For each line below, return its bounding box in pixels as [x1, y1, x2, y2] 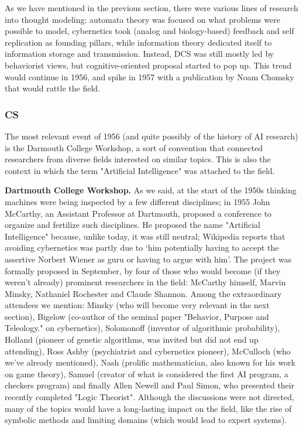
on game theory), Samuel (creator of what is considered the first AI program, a [5, 367, 288, 380]
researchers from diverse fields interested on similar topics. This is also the [5, 153, 271, 165]
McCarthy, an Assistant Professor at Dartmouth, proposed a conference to [5, 207, 272, 219]
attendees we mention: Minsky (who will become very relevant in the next [5, 299, 270, 311]
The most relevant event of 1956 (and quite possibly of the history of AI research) [5, 129, 298, 142]
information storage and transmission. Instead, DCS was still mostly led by [5, 47, 274, 60]
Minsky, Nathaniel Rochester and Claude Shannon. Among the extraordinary [5, 287, 282, 299]
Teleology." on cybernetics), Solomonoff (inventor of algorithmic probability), [5, 322, 280, 334]
